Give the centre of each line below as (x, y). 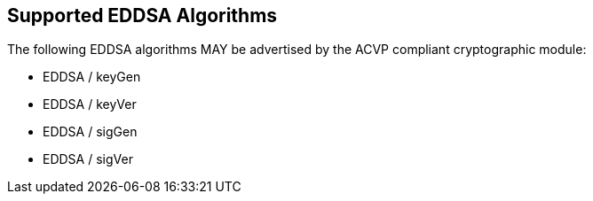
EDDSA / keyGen (92, 77)
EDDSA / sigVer (88, 159)
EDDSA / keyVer (90, 104)
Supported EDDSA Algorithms (142, 15)
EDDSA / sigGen (90, 132)
